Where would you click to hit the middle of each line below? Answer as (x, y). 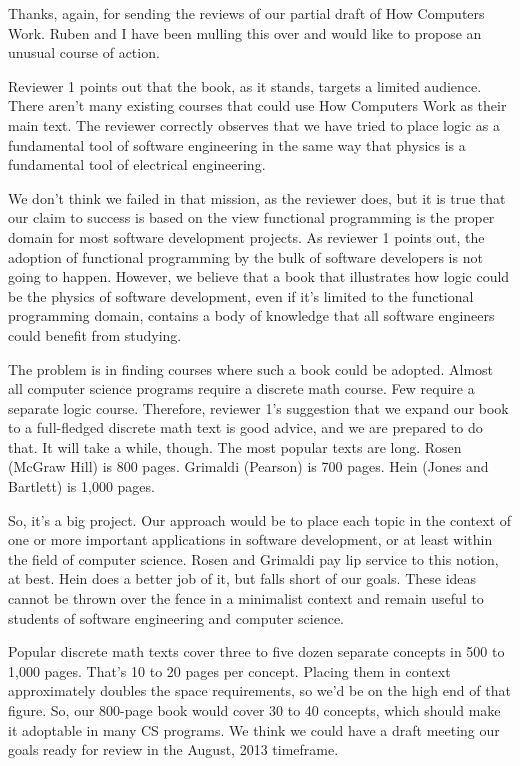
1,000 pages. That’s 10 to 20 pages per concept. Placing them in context (229, 670)
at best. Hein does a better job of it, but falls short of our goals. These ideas (242, 578)
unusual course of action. (84, 52)
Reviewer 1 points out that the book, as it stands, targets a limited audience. (245, 85)
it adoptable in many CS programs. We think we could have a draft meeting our (254, 729)
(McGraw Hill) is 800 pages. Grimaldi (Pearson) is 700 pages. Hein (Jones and (248, 466)
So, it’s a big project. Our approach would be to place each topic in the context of (260, 519)
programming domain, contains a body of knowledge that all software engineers (251, 315)
